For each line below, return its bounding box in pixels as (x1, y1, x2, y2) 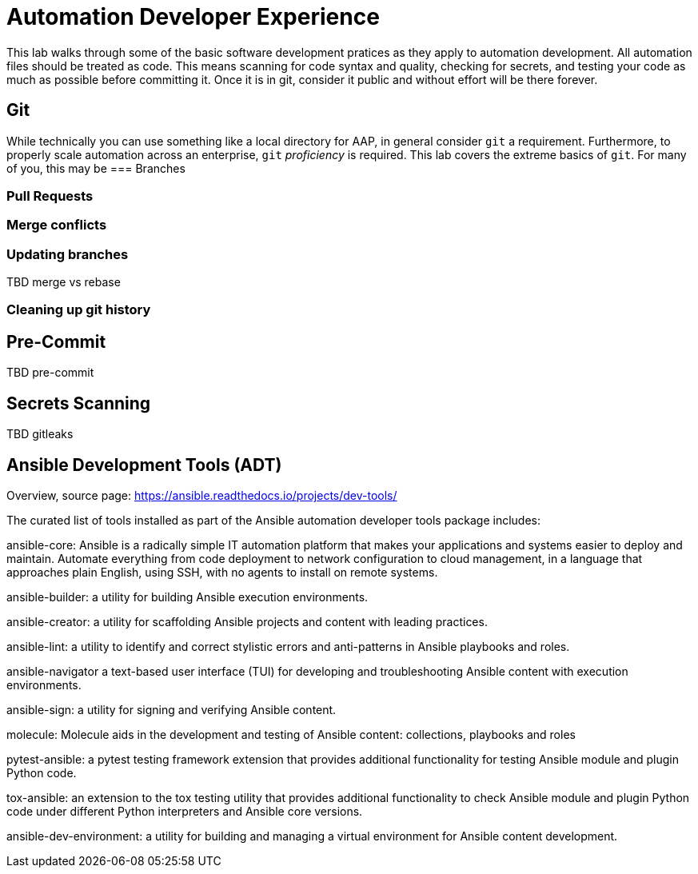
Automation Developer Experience (6, 3, 380, 30)
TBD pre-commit (6, 365, 94, 380)
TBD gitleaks (6, 427, 74, 441)
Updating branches (6, 245, 129, 262)
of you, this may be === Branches (6, 161, 185, 175)
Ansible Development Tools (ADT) (6, 454, 282, 475)
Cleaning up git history (6, 301, 151, 318)
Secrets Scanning (6, 393, 151, 413)
